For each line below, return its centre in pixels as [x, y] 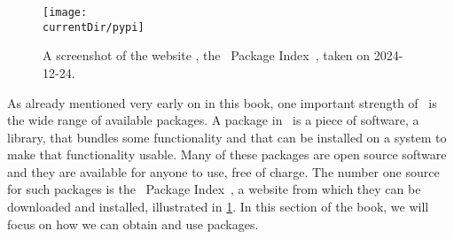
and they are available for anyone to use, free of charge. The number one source [223, 171]
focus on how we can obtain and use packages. [133, 224]
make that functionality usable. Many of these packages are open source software [227, 154]
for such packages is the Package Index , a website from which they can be [214, 189]
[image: [65, 12]
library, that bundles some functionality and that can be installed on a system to [227, 137]
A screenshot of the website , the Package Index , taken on [207, 55]
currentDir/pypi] [94, 27]
